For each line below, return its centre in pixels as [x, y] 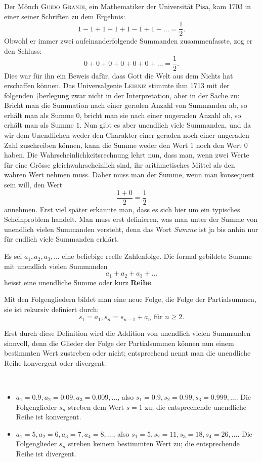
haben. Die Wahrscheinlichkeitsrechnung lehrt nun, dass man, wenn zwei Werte [127, 155]
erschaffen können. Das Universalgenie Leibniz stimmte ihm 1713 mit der [117, 85]
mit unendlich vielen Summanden [56, 266]
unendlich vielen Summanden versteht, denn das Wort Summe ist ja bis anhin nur [131, 229]
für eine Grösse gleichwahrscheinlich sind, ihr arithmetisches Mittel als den [120, 164]
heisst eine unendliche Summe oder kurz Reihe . [79, 282]
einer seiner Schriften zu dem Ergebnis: [65, 16]
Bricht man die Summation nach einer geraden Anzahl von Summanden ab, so [126, 105]
